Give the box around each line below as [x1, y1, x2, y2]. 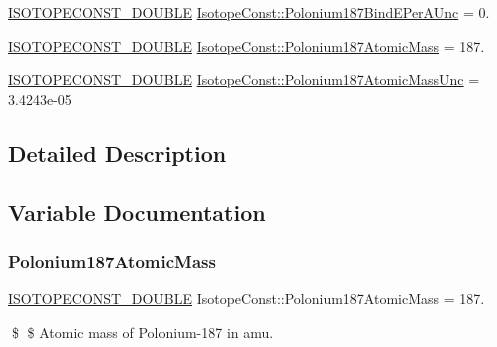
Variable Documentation [8, 196, 266, 227]
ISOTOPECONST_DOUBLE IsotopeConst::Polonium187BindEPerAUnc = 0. [8, 2, 490, 22]
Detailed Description [8, 137, 227, 168]
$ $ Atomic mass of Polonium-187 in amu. [11, 321, 274, 342]
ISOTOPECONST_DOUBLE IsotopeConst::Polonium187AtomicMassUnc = [8, 69, 480, 90]
